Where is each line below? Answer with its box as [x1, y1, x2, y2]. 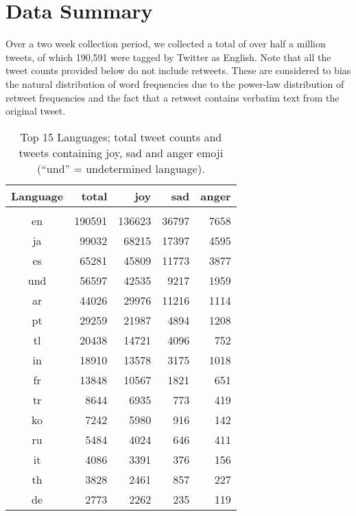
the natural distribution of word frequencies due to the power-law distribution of [5, 76, 344, 91]
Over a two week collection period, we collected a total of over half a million [5, 36, 326, 51]
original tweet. [5, 104, 66, 118]
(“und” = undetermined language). [37, 160, 205, 176]
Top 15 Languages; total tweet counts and [20, 128, 222, 145]
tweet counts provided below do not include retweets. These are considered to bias [5, 63, 351, 78]
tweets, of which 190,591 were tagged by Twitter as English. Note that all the [5, 49, 331, 64]
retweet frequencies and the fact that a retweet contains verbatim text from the [5, 90, 340, 104]
